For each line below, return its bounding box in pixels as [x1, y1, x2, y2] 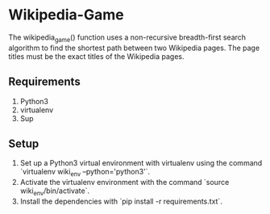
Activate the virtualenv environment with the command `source [19, 178, 230, 187]
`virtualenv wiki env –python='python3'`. [19, 167, 151, 178]
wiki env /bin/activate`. [19, 186, 90, 197]
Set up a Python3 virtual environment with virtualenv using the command [19, 158, 263, 168]
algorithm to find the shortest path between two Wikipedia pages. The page [8, 43, 260, 52]
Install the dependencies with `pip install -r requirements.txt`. [19, 196, 223, 206]
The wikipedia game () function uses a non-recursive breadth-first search [8, 32, 247, 44]
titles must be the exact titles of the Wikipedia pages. [8, 51, 185, 61]
